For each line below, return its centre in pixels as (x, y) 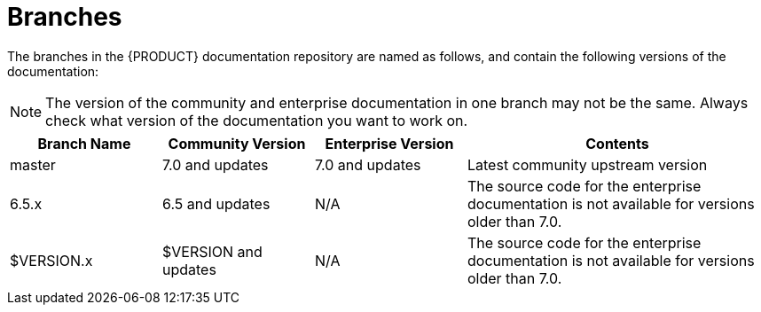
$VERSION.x (51, 260)
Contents (617, 143)
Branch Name (84, 143)
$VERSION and (212, 251)
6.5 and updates (216, 203)
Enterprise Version (389, 143)
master (33, 164)
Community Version (237, 143)
